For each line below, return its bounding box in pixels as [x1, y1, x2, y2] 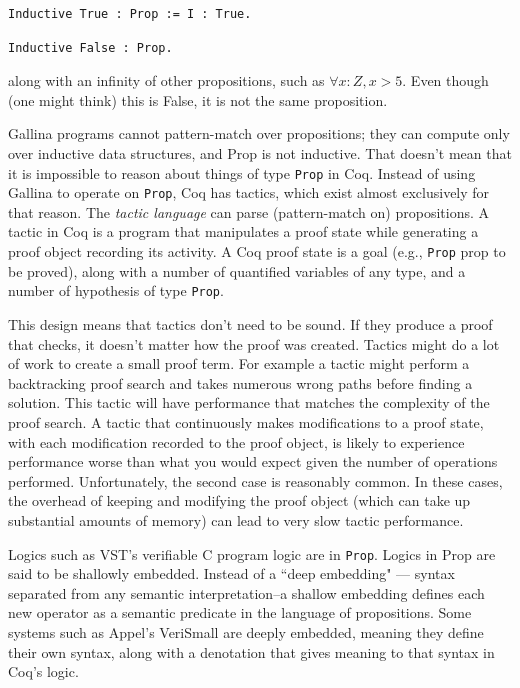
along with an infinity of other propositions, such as [8, 70, 325, 91]
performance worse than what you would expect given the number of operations [8, 451, 498, 472]
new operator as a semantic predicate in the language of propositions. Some [8, 602, 472, 623]
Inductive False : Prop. [8, 40, 173, 55]
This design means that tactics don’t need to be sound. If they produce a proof [8, 313, 493, 334]
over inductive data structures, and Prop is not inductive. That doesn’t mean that [8, 142, 512, 163]
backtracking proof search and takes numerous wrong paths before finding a [8, 372, 473, 393]
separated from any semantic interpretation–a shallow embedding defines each [8, 582, 485, 603]
